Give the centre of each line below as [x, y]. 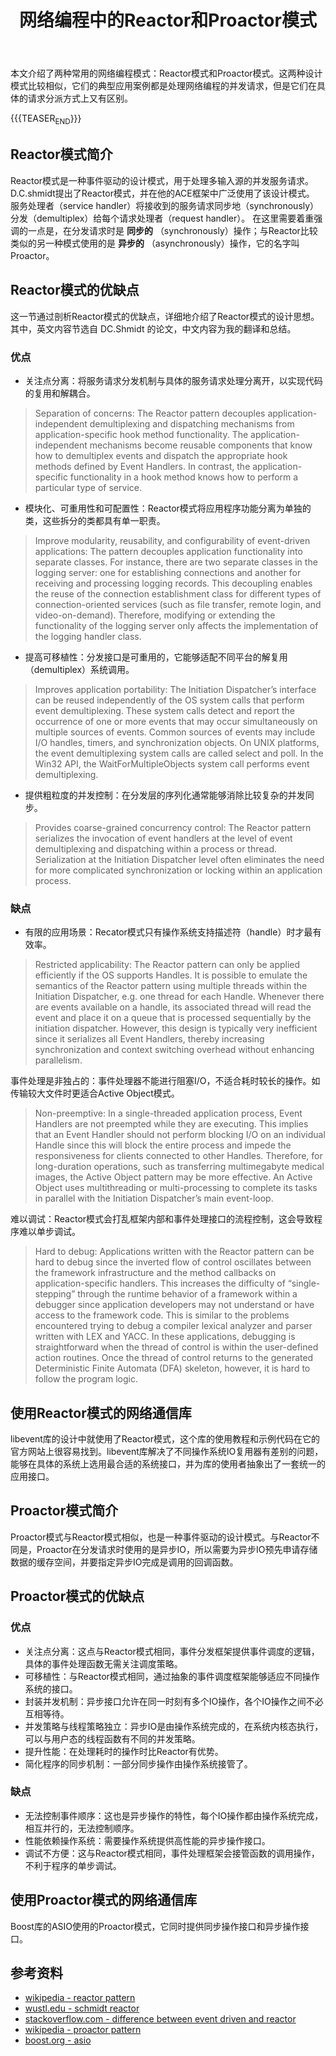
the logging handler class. [88, 636]
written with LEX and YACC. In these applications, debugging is [165, 1337]
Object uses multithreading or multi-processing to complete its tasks [176, 1188]
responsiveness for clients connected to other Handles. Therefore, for [178, 1156]
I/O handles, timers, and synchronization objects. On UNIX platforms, [177, 742]
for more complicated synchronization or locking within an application [178, 870]
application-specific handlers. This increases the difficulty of [160, 1283]
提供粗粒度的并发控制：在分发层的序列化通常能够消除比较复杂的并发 [165, 795]
